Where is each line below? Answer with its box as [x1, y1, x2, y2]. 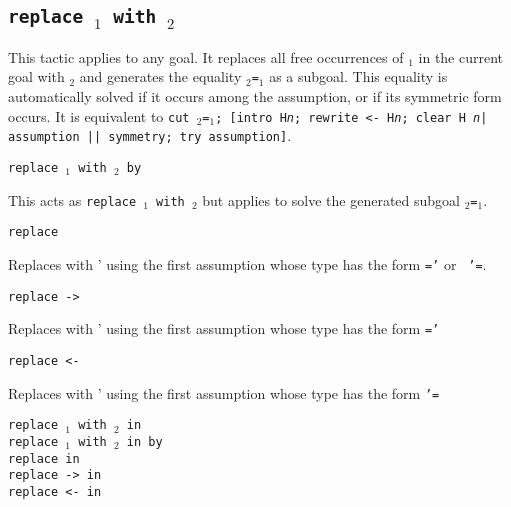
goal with [8, 66, 65, 87]
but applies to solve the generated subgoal [202, 189, 460, 210]
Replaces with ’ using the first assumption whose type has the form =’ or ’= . [8, 253, 487, 274]
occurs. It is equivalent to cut [8, 105, 190, 126]
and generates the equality [79, 66, 242, 87]
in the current [418, 46, 504, 67]
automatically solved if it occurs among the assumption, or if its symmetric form [8, 86, 502, 107]
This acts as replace [8, 189, 137, 210]
